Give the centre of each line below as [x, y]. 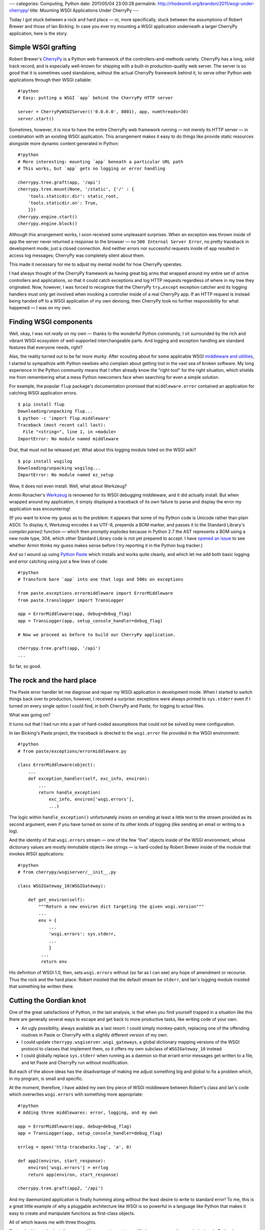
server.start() [36, 119]
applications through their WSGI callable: [50, 80]
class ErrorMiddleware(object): [57, 765]
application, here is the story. [39, 33]
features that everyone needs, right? [46, 347]
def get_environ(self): [56, 900]
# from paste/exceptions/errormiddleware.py [72, 751]
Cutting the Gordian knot [48, 1000]
